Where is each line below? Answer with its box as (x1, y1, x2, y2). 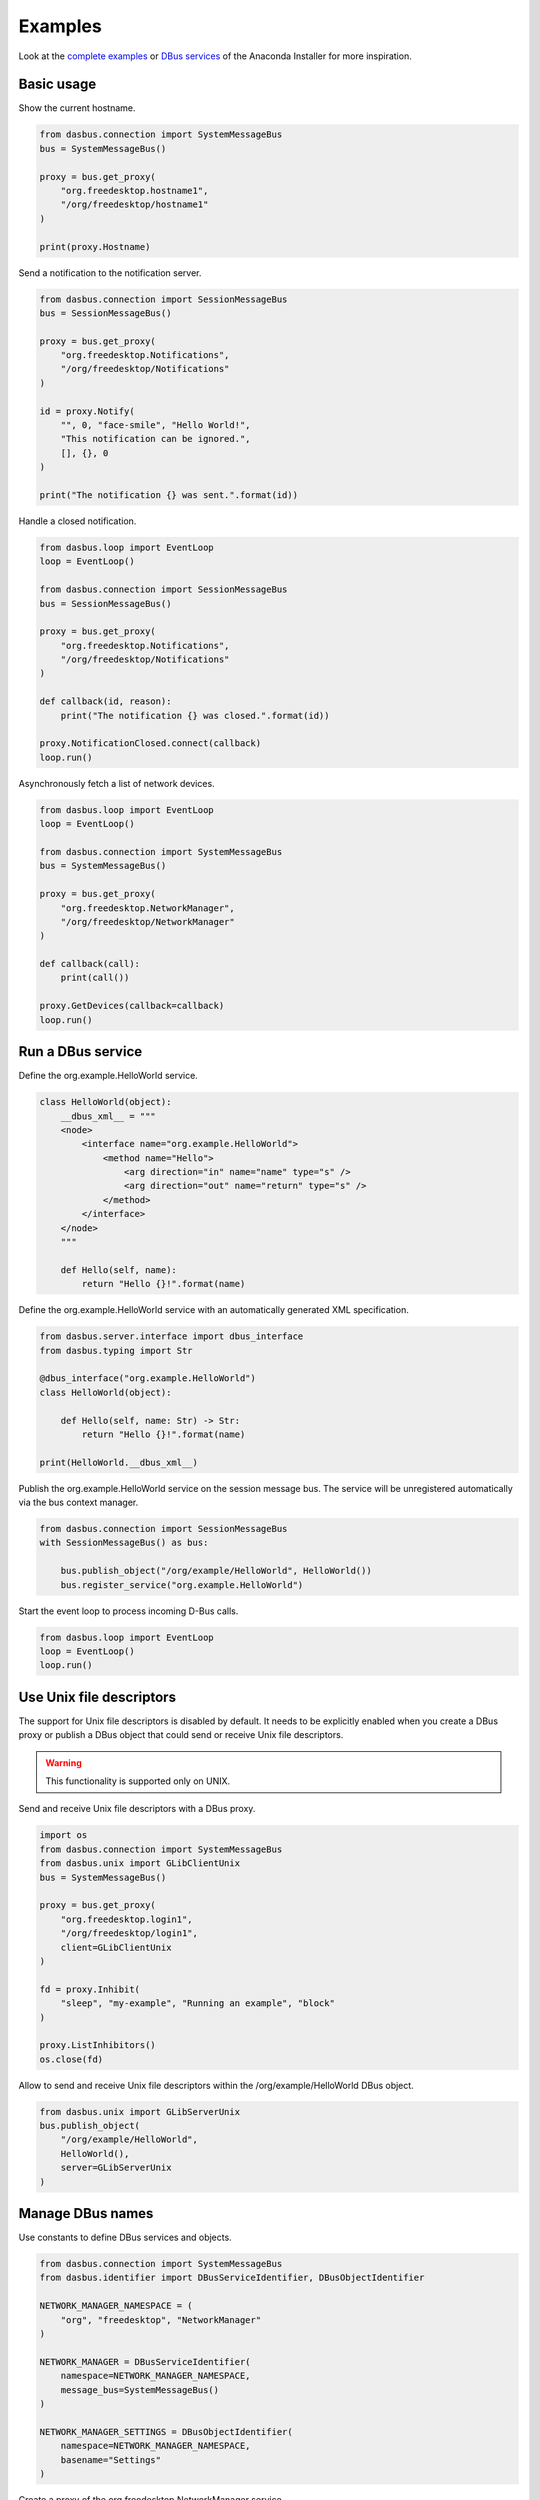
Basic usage (18, 76, 97, 93)
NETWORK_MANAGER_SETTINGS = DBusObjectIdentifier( (39, 2426, 294, 2437)
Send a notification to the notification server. (18, 266, 202, 279)
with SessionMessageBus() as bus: (39, 1537, 209, 1549)
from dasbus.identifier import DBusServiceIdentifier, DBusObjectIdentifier (39, 2272, 425, 2284)
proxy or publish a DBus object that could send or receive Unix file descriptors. (18, 1729, 344, 1741)
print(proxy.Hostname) (39, 241, 151, 252)
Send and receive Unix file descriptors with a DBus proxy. (18, 1803, 256, 1815)
